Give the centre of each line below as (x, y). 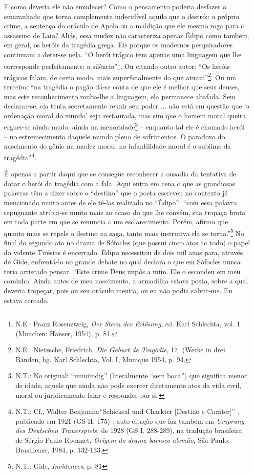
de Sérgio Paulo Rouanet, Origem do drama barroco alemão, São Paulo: (123, 440)
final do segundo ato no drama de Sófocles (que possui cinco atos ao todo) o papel (127, 242)
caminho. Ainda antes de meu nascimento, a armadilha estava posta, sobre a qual (126, 281)
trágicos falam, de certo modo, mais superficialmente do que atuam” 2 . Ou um (120, 76)
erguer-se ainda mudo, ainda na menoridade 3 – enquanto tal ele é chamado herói (124, 126)
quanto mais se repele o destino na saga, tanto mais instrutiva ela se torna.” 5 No (124, 232)
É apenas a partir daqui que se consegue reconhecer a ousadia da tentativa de (120, 174)
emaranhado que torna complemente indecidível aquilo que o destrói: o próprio (122, 16)
